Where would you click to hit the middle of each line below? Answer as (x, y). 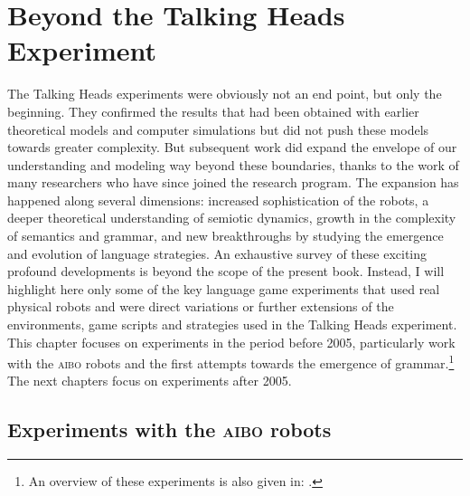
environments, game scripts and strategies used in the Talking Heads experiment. (232, 324)
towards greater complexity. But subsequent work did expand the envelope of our (232, 147)
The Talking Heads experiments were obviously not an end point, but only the (225, 94)
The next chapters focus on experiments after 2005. (150, 381)
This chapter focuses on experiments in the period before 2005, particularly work (231, 342)
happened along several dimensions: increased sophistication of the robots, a (218, 200)
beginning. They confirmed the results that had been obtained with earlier (213, 111)
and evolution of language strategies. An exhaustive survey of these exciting (217, 253)
